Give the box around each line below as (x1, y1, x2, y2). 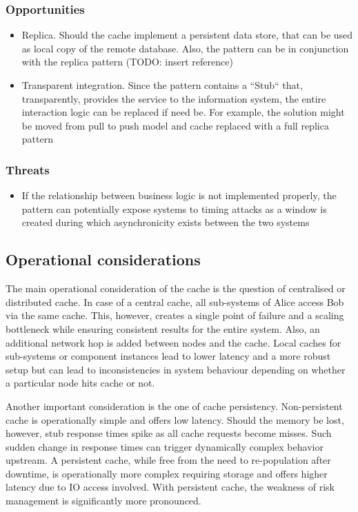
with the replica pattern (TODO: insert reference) (21, 54, 233, 69)
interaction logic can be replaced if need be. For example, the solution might (21, 105, 345, 119)
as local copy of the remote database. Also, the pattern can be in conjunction (21, 41, 349, 55)
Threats (6, 161, 50, 178)
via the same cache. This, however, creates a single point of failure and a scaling (6, 308, 344, 322)
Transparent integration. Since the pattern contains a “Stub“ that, (21, 78, 303, 92)
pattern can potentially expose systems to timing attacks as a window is (21, 201, 327, 216)
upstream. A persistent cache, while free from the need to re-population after (6, 453, 331, 467)
